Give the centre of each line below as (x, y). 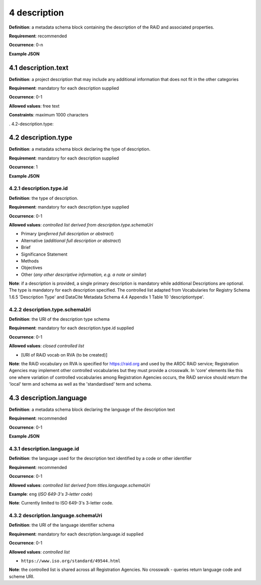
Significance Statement (44, 254)
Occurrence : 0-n (26, 45)
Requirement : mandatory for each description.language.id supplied (76, 534)
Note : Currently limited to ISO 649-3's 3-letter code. (61, 503)
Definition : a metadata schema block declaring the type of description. (80, 149)
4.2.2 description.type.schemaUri (50, 309)
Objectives (32, 268)
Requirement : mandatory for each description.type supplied (69, 207)
